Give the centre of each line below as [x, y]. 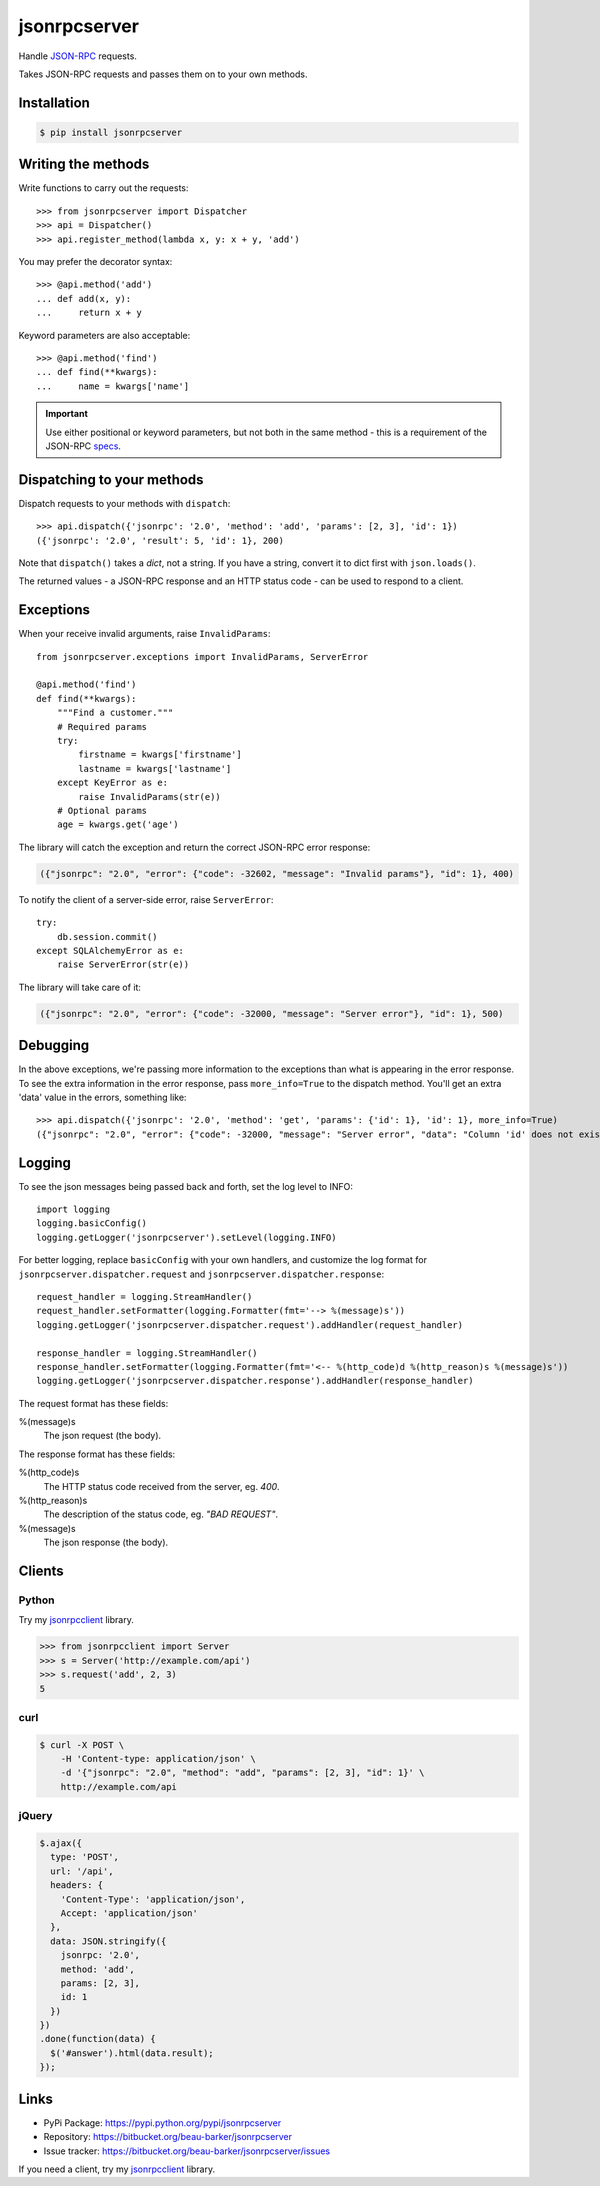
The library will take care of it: [80, 987]
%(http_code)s [49, 1472]
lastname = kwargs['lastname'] [155, 768]
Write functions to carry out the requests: [103, 188]
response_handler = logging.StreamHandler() [147, 1353]
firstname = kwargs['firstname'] [160, 754]
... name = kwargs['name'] [113, 386]
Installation [54, 102]
